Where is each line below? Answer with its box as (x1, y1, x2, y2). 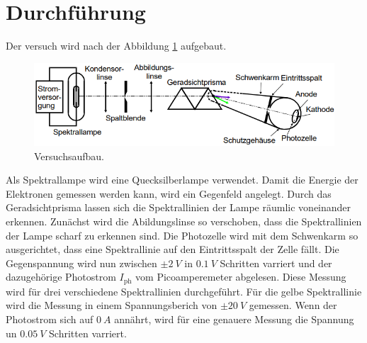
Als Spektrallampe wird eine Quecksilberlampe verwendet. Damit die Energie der (6, 172, 358, 187)
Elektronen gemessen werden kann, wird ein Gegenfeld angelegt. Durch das (6, 186, 332, 201)
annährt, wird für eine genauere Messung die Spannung (114, 311, 354, 326)
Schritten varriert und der (220, 255, 332, 270)
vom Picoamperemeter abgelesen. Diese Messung (135, 269, 346, 284)
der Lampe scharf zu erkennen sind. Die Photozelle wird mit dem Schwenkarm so (6, 227, 358, 242)
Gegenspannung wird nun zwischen (6, 255, 157, 270)
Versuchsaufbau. (34, 148, 104, 163)
